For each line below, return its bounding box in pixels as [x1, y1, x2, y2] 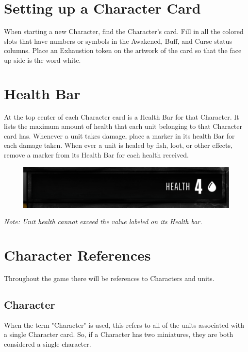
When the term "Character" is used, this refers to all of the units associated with [4, 319, 244, 330]
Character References [4, 245, 151, 265]
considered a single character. [4, 338, 91, 349]
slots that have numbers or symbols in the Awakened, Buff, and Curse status [4, 35, 232, 46]
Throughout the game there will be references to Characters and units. [4, 273, 215, 283]
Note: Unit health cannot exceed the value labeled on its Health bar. [4, 216, 202, 227]
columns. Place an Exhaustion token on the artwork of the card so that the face [4, 45, 242, 55]
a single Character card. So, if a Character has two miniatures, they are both [4, 329, 233, 339]
